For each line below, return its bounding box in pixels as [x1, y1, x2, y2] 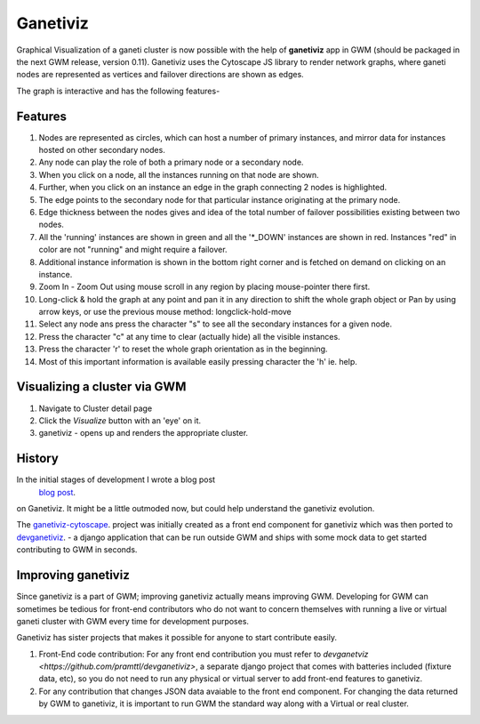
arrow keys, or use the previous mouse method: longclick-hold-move [38, 307, 292, 318]
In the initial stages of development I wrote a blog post [16, 474, 216, 485]
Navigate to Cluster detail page [38, 403, 153, 414]
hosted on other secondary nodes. [38, 145, 166, 156]
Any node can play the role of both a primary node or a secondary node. [38, 157, 304, 168]
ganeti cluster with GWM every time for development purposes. [16, 615, 249, 626]
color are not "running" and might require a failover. [38, 245, 228, 255]
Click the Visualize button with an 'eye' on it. [38, 414, 202, 426]
